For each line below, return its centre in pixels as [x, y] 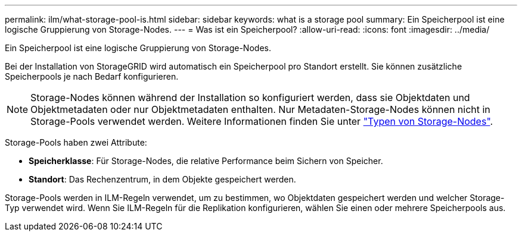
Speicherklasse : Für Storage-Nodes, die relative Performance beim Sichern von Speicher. [206, 161]
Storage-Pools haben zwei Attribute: [76, 142]
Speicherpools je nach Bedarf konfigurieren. [92, 76]
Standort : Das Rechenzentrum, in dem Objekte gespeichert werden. [162, 179]
